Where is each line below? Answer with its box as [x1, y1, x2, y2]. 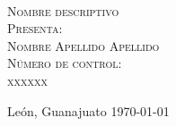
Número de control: [7, 54, 122, 72]
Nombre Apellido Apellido [7, 36, 160, 55]
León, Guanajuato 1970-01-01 [7, 101, 170, 120]
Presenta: [7, 19, 63, 38]
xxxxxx [7, 71, 48, 89]
